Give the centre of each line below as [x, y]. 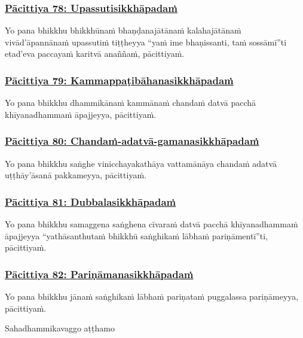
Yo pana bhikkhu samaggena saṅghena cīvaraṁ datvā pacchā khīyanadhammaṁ [151, 224]
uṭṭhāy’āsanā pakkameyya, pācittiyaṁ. [76, 175]
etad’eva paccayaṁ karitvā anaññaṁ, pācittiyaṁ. [95, 54]
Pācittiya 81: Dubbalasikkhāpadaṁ [91, 201]
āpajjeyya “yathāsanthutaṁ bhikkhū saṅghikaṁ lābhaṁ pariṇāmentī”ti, [137, 235]
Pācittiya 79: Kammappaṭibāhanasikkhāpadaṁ [119, 80]
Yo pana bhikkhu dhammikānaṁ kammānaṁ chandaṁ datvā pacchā [131, 103]
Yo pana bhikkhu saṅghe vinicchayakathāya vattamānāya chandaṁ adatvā [141, 163]
